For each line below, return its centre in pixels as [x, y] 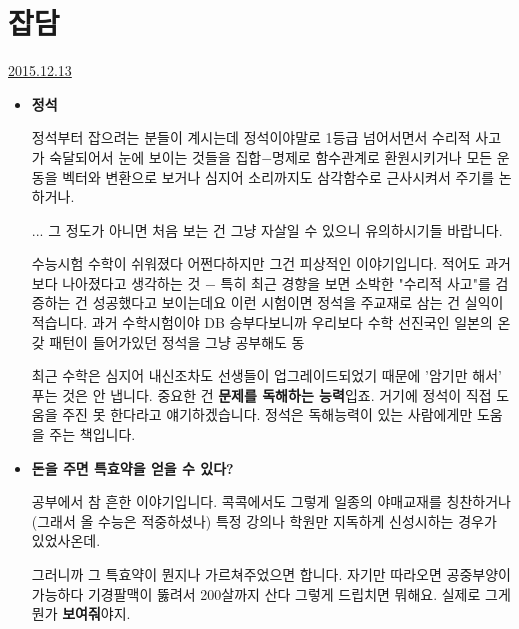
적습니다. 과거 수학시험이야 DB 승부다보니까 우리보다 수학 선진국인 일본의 [262, 322]
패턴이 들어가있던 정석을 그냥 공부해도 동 [177, 341]
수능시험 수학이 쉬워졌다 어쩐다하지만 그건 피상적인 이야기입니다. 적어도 [256, 263]
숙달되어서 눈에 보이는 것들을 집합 [155, 156]
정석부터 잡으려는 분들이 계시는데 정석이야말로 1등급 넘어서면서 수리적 [251, 137]
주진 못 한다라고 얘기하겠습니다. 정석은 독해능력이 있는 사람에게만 [267, 414]
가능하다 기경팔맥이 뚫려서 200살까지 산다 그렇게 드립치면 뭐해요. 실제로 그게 [271, 593]
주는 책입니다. [92, 434]
